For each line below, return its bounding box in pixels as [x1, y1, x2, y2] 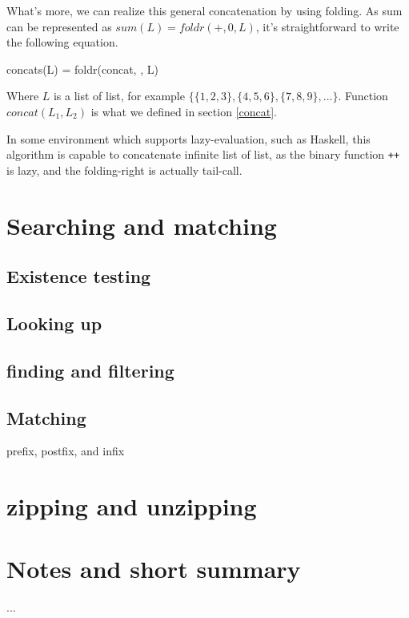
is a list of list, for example [53, 87, 185, 104]
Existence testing [6, 264, 151, 289]
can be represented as [6, 18, 112, 34]
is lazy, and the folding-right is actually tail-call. [6, 161, 243, 178]
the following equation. [6, 34, 118, 50]
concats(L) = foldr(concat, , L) [6, 60, 158, 77]
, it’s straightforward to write [255, 18, 399, 34]
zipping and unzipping [6, 490, 257, 523]
